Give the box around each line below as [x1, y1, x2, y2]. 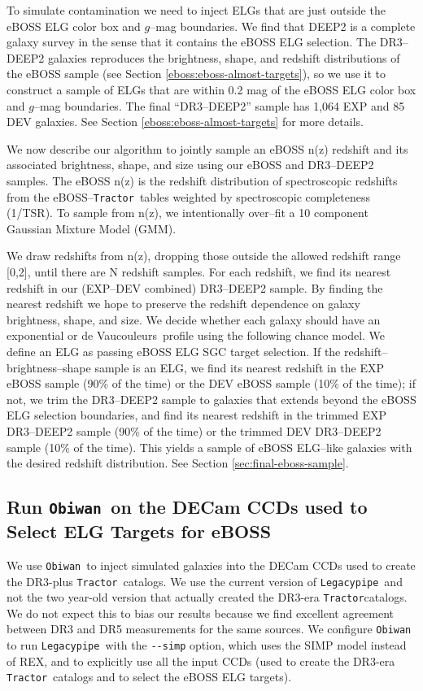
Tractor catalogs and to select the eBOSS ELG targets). [7, 668, 292, 685]
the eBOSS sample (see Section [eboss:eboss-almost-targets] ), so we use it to [7, 65, 386, 82]
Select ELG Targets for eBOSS [7, 519, 272, 544]
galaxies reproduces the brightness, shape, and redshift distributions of [47, 49, 400, 66]
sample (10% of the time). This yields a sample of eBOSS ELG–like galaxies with [7, 438, 412, 455]
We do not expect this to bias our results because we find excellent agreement [7, 604, 395, 621]
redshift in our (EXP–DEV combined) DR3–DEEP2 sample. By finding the [7, 279, 383, 296]
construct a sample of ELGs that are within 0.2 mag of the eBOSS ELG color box [7, 80, 416, 98]
